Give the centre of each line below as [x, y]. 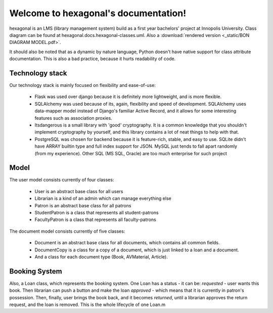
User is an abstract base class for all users [79, 191]
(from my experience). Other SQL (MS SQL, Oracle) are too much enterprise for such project [131, 153]
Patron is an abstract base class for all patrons [83, 205]
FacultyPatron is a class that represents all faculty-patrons [95, 219]
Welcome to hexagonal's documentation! [98, 13]
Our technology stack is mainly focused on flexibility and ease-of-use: [83, 85]
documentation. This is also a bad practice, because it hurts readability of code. [93, 59]
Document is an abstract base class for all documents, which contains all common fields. [127, 243]
